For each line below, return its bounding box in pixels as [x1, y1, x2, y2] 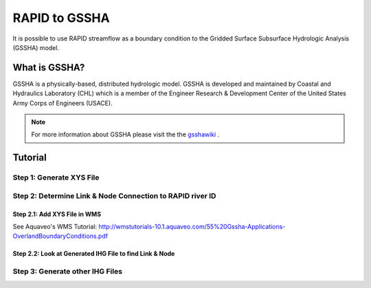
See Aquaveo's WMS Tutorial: [12, 222, 98, 230]
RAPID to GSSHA [12, 10, 110, 25]
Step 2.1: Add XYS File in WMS [12, 210, 102, 218]
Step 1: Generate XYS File [12, 173, 100, 182]
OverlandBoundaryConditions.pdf [12, 232, 109, 240]
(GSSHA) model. [12, 43, 60, 51]
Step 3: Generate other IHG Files [12, 267, 123, 276]
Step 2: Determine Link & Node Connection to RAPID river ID [12, 191, 216, 200]
